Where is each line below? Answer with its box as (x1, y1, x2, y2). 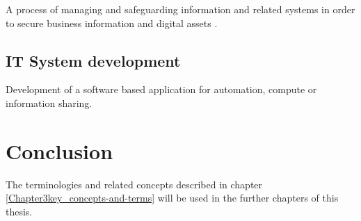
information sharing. (6, 95, 93, 110)
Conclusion (6, 136, 113, 165)
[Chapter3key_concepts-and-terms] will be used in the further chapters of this (6, 190, 339, 205)
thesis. (6, 204, 33, 218)
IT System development (6, 49, 181, 71)
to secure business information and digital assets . (6, 15, 218, 30)
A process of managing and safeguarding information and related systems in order (6, 2, 355, 16)
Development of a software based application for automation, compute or (6, 82, 317, 97)
